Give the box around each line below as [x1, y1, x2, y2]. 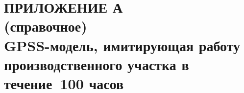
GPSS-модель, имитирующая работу [4, 35, 241, 55]
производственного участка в [4, 54, 189, 74]
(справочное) [4, 16, 87, 36]
